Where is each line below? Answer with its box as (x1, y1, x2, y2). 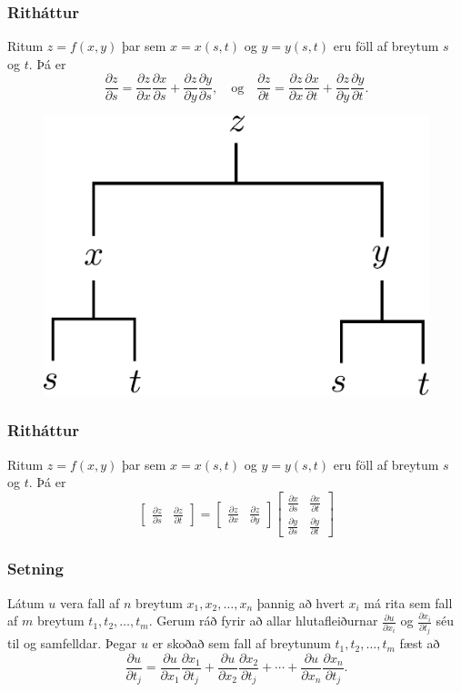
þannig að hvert (256, 593, 345, 612)
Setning (7, 557, 64, 580)
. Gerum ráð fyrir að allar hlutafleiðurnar (148, 611, 378, 630)
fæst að (399, 634, 440, 653)
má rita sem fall (364, 593, 453, 612)
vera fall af (59, 593, 120, 612)
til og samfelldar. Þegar (7, 634, 137, 653)
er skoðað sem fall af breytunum (152, 634, 331, 653)
